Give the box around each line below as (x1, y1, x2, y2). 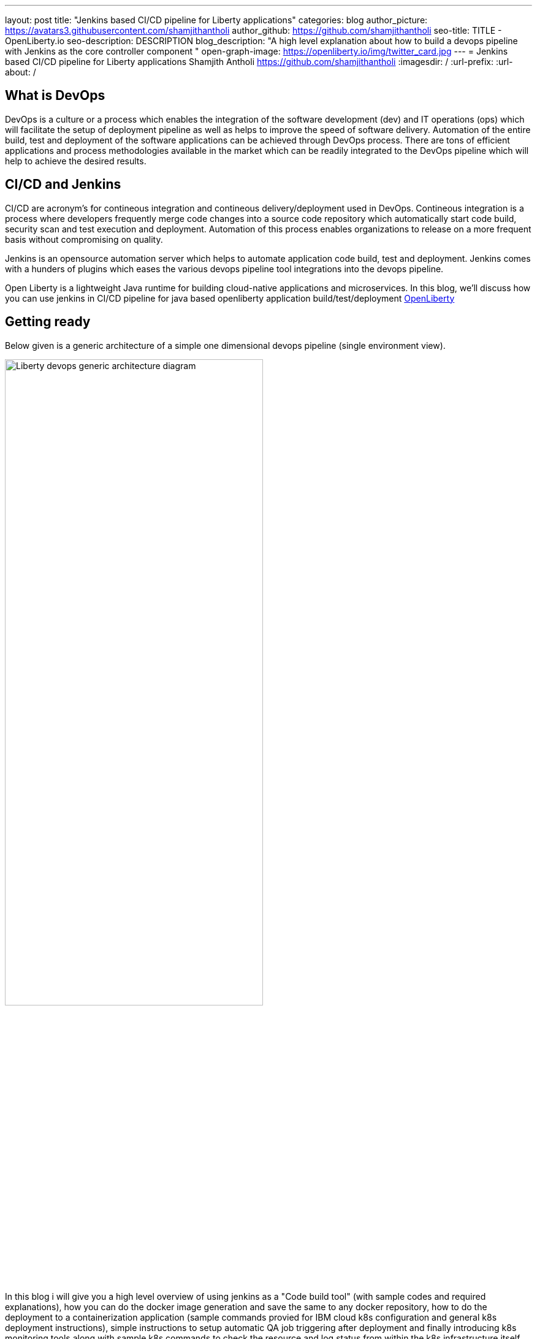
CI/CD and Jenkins (5, 177, 121, 193)
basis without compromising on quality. (5, 234, 163, 245)
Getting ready (5, 314, 91, 330)
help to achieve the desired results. (5, 155, 147, 166)
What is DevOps (5, 88, 105, 104)
